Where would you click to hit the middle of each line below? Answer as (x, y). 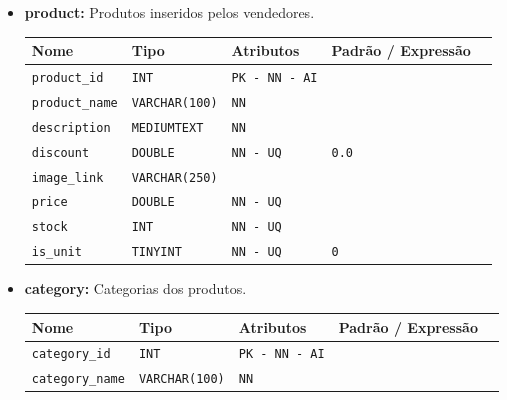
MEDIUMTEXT (167, 127)
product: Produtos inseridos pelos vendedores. (169, 12)
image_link (67, 177)
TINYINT (156, 252)
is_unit (56, 252)
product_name (74, 102)
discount (60, 152)
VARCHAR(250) (174, 177)
